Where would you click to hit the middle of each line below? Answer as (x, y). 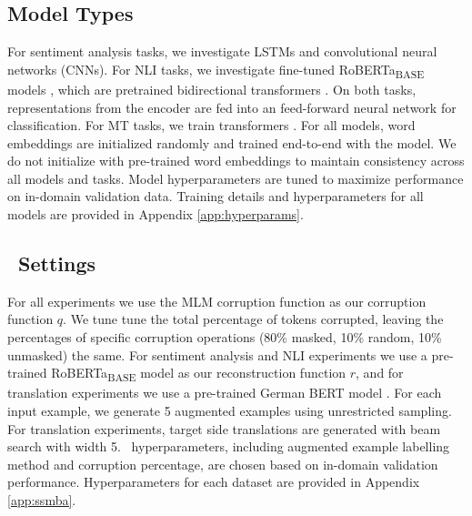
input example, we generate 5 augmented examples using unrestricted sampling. (230, 410)
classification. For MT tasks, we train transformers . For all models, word (211, 125)
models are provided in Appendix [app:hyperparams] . (156, 214)
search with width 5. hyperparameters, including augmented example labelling (229, 446)
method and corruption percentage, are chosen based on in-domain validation (223, 464)
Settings (57, 263)
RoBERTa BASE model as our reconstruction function (199, 374)
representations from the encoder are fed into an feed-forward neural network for (232, 107)
